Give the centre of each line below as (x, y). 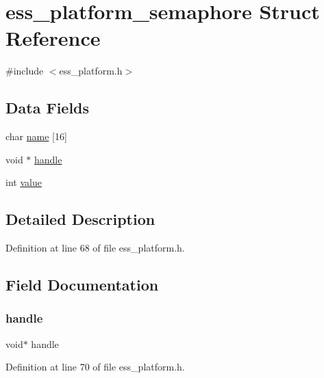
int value (24, 182)
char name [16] (36, 136)
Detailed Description (80, 219)
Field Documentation (82, 285)
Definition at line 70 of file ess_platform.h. (95, 367)
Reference (53, 38)
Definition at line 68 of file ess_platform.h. (95, 248)
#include (25, 71)
